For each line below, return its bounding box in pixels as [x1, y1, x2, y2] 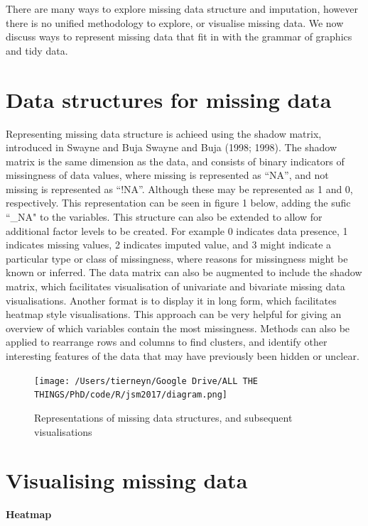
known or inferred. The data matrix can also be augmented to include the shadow [6, 265, 362, 280]
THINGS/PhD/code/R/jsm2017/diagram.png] [34, 390, 228, 400]
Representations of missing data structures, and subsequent [34, 410, 293, 424]
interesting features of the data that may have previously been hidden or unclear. [6, 349, 359, 363]
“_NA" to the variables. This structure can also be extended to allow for [6, 209, 323, 224]
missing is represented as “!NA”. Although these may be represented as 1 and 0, [6, 181, 353, 196]
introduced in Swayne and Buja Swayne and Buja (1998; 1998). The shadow [6, 140, 337, 155]
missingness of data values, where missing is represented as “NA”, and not [6, 168, 329, 182]
